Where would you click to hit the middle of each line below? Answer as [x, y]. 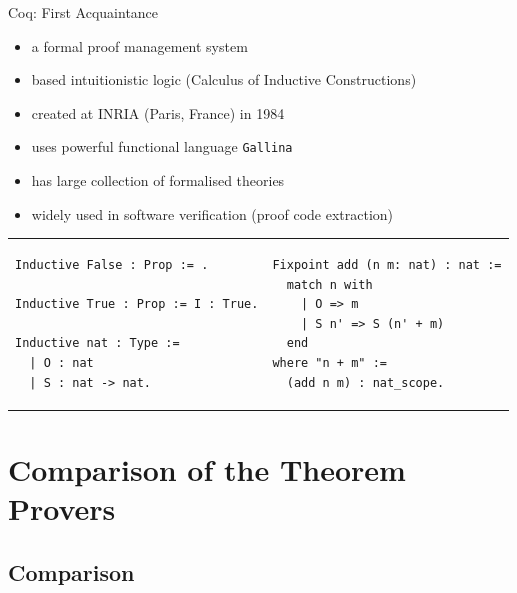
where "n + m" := [329, 362]
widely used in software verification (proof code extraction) [212, 213]
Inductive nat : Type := [97, 343]
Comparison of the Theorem [207, 468]
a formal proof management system [139, 45]
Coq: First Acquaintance [83, 12]
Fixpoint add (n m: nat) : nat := [387, 264]
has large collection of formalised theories [158, 180]
